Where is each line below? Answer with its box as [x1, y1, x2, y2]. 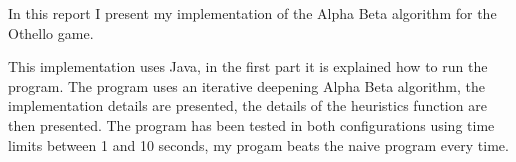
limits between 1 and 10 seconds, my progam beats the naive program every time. [8, 134, 509, 155]
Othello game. [8, 22, 94, 43]
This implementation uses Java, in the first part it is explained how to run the [8, 56, 488, 77]
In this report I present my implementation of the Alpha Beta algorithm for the [8, 3, 497, 23]
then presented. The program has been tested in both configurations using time [8, 114, 495, 135]
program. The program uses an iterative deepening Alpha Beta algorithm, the [8, 75, 485, 96]
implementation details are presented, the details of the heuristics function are [8, 95, 487, 116]
